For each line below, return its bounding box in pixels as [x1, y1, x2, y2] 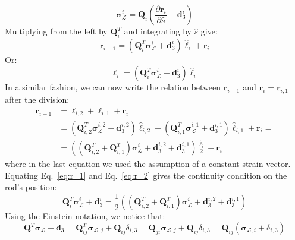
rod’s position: [5, 181, 57, 193]
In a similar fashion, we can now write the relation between [5, 81, 221, 93]
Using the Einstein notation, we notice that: [5, 210, 165, 222]
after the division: [5, 93, 70, 106]
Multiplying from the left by [5, 25, 108, 37]
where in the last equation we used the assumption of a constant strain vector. [5, 157, 291, 170]
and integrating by [124, 25, 192, 37]
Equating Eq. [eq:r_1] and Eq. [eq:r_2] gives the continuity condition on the [5, 169, 287, 181]
